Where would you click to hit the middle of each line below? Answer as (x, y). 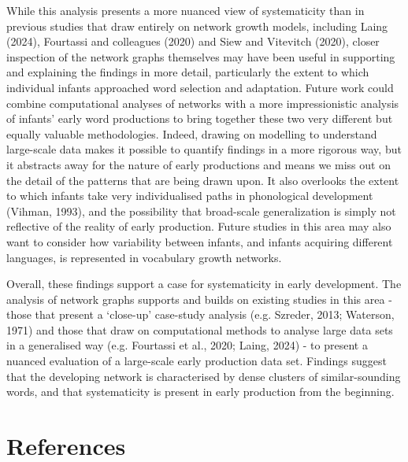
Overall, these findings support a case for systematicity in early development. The (204, 284)
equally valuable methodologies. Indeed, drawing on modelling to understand (192, 133)
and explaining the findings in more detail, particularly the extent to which (188, 72)
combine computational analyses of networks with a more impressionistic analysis (203, 103)
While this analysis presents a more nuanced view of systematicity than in (185, 10)
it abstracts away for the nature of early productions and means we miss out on (198, 164)
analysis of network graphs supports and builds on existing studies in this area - (199, 299)
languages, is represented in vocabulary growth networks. (144, 257)
